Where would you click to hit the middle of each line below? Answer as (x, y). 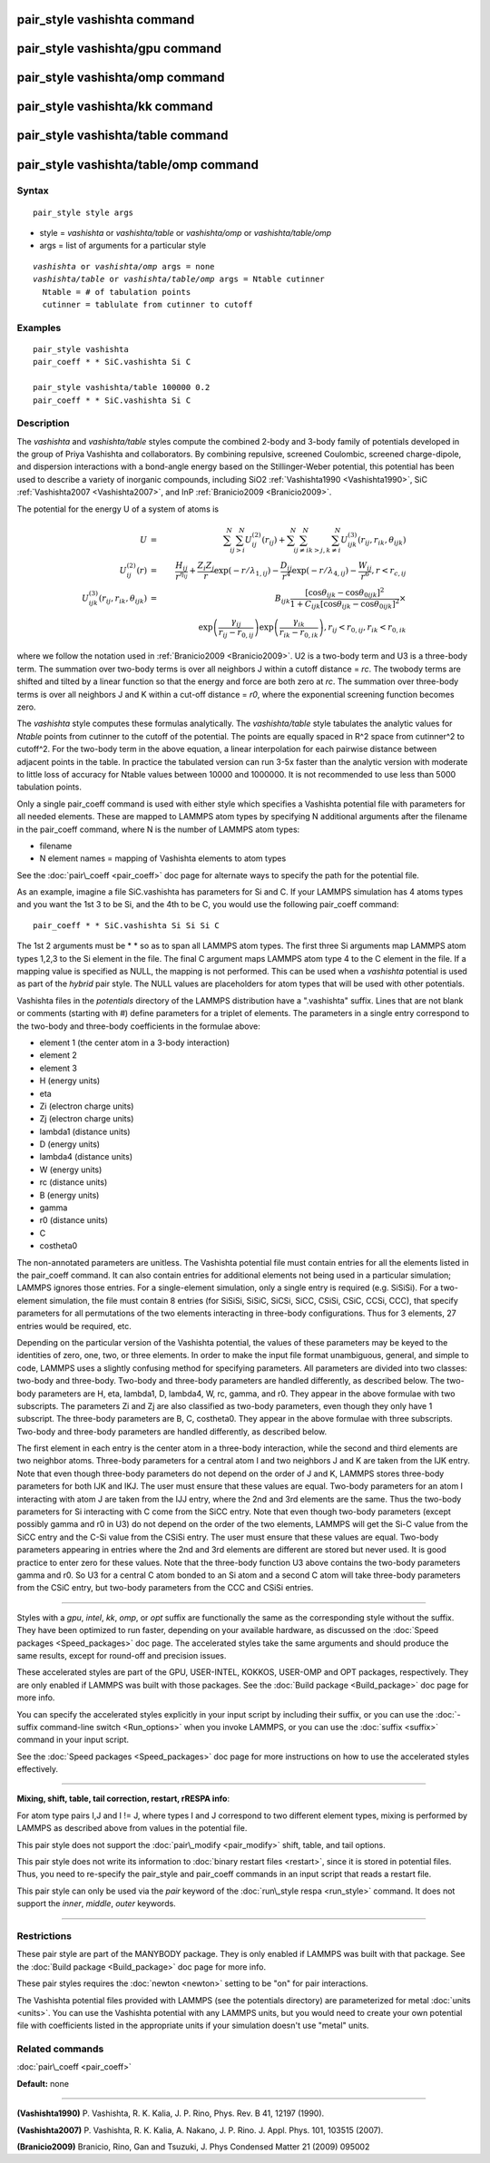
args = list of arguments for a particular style (123, 246)
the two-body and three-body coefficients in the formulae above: (138, 1026)
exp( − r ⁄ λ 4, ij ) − (324, 572)
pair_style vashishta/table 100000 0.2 (122, 387)
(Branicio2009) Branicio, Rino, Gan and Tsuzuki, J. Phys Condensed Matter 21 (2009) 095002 (193, 2147)
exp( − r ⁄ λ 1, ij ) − (246, 572)
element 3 (58, 1068)
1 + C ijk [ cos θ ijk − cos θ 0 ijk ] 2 (345, 604)
